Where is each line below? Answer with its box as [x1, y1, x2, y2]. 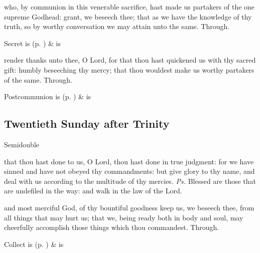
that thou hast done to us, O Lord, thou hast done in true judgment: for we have [4, 156, 254, 166]
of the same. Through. [4, 74, 72, 85]
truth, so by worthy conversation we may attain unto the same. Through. [4, 21, 230, 32]
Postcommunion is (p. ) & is [4, 91, 91, 102]
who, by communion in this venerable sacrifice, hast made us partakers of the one [4, 2, 255, 12]
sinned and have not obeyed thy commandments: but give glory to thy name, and [4, 166, 255, 176]
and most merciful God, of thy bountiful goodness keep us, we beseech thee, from [4, 202, 254, 212]
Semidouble [4, 139, 40, 149]
